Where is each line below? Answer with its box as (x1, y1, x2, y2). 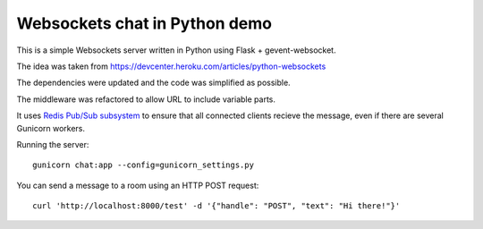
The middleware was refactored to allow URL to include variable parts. (16, 94, 276, 105)
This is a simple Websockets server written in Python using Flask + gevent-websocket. (16, 45, 336, 55)
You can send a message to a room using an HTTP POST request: (16, 180, 259, 191)
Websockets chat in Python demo (16, 13, 273, 33)
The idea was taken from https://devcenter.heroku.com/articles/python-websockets (16, 61, 326, 72)
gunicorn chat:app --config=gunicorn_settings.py (32, 160, 255, 170)
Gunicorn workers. (16, 123, 85, 133)
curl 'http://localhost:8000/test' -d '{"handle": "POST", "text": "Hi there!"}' (32, 201, 401, 211)
